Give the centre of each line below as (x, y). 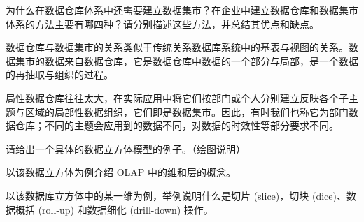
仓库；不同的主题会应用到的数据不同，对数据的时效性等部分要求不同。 (177, 125)
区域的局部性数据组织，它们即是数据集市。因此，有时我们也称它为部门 (187, 111)
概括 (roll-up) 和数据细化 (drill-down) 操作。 (114, 209)
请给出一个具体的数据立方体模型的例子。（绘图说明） (126, 148)
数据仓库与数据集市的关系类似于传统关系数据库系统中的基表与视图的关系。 (177, 47)
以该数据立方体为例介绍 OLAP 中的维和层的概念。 (121, 172)
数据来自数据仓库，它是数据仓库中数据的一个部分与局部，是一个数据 (201, 60)
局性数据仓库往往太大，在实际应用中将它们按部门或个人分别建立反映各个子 (177, 97)
